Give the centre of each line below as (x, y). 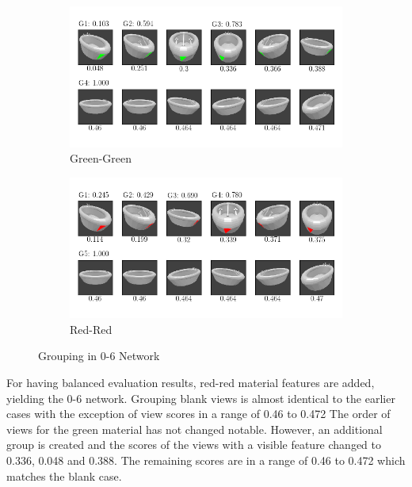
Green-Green (101, 158)
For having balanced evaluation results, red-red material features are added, (191, 383)
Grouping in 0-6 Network (99, 356)
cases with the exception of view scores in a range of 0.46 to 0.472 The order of (198, 414)
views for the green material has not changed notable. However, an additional (195, 429)
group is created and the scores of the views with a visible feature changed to (194, 445)
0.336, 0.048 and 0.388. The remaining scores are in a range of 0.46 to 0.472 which (206, 460)
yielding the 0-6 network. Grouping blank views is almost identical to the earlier (201, 398)
